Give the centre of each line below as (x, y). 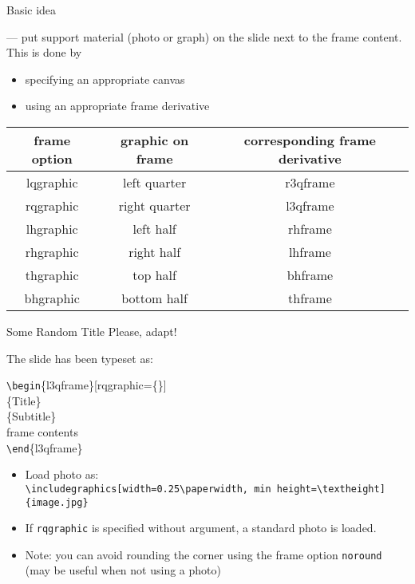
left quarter (155, 182)
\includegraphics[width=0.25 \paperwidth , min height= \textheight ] (205, 489)
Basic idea (32, 10)
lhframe (310, 251)
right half (155, 251)
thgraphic (52, 274)
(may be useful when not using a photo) (123, 570)
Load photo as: (62, 474)
